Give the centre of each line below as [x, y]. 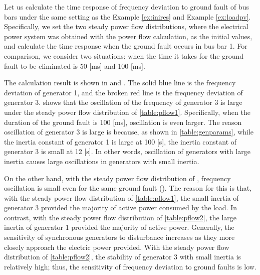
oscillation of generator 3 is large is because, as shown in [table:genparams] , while [129, 132]
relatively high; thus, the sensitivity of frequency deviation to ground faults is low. [130, 266]
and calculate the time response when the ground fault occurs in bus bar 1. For [126, 46]
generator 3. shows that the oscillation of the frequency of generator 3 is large [123, 102]
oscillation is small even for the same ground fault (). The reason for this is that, [128, 188]
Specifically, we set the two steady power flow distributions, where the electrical [126, 26]
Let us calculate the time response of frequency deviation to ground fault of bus [127, 7]
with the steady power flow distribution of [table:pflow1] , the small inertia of [121, 197]
